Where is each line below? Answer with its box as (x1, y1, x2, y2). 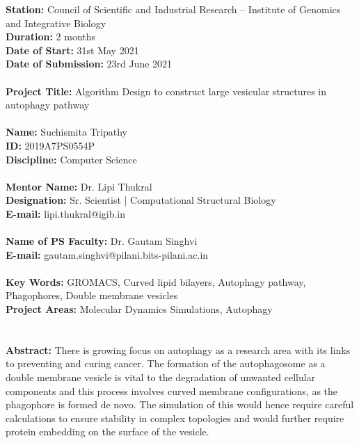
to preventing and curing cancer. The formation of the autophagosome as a (6, 356, 326, 371)
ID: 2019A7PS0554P (6, 138, 95, 152)
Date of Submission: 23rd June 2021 (6, 56, 173, 71)
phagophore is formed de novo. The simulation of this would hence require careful (6, 397, 354, 412)
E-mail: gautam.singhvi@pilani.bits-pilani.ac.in (6, 247, 209, 261)
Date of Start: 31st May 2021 (6, 42, 139, 57)
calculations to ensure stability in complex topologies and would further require (6, 410, 344, 425)
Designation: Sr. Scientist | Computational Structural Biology (6, 193, 276, 207)
